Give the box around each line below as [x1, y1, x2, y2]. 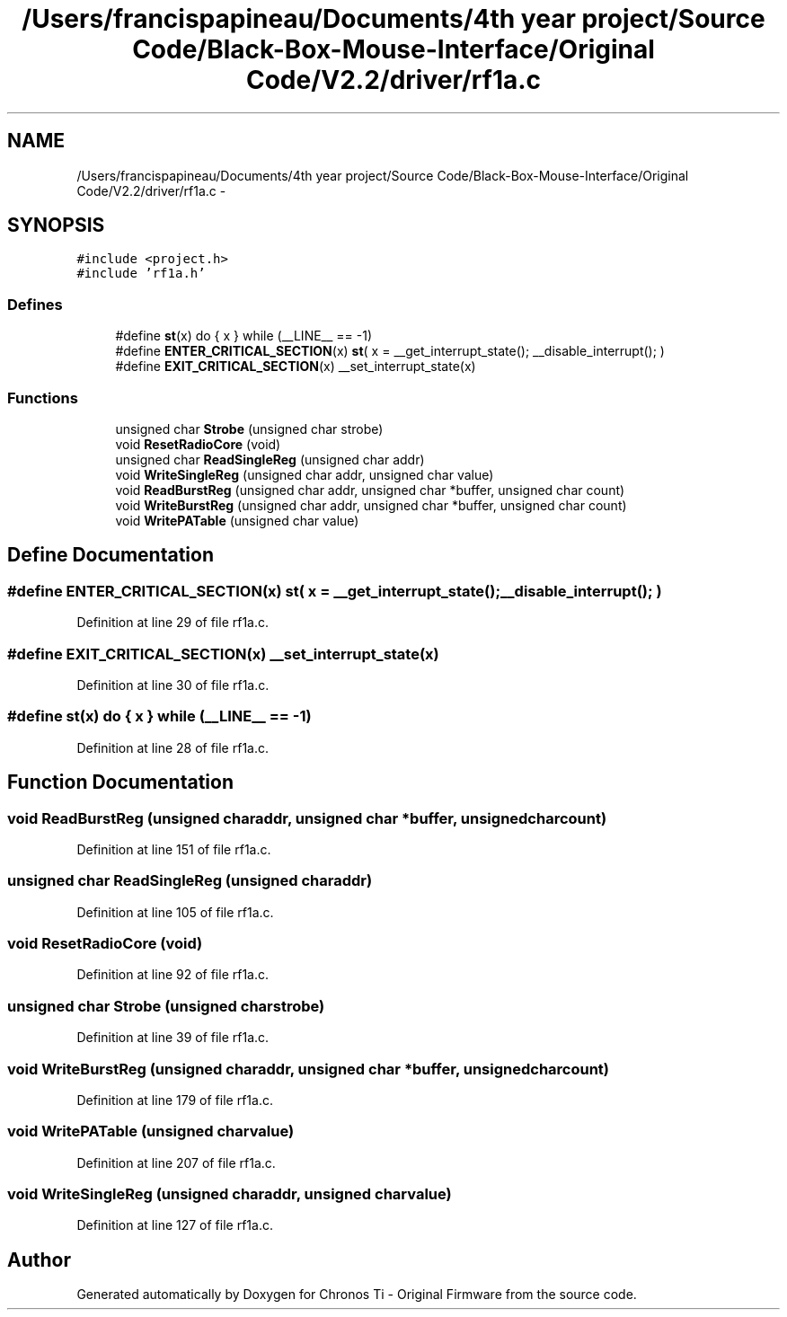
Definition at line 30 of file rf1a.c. [76, 676, 270, 693]
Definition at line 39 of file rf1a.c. [76, 1030, 270, 1046]
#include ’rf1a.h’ [76, 266, 206, 281]
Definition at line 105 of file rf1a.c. [76, 904, 274, 920]
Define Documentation [7, 544, 214, 567]
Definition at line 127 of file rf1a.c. [76, 1217, 273, 1233]
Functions [7, 388, 78, 407]
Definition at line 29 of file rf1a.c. [76, 614, 270, 631]
